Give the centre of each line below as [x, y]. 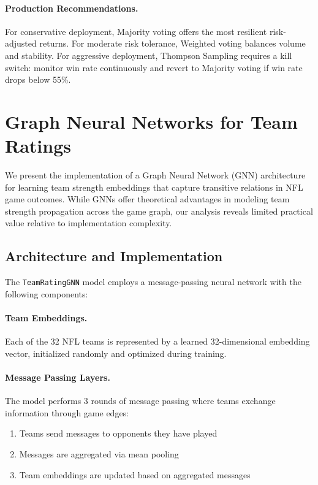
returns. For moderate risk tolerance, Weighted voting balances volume [172, 43]
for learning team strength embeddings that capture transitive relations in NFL [154, 187]
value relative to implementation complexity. [89, 223]
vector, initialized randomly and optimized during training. [116, 353]
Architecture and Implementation [114, 256]
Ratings [38, 146]
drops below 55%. [38, 79]
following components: [47, 293]
